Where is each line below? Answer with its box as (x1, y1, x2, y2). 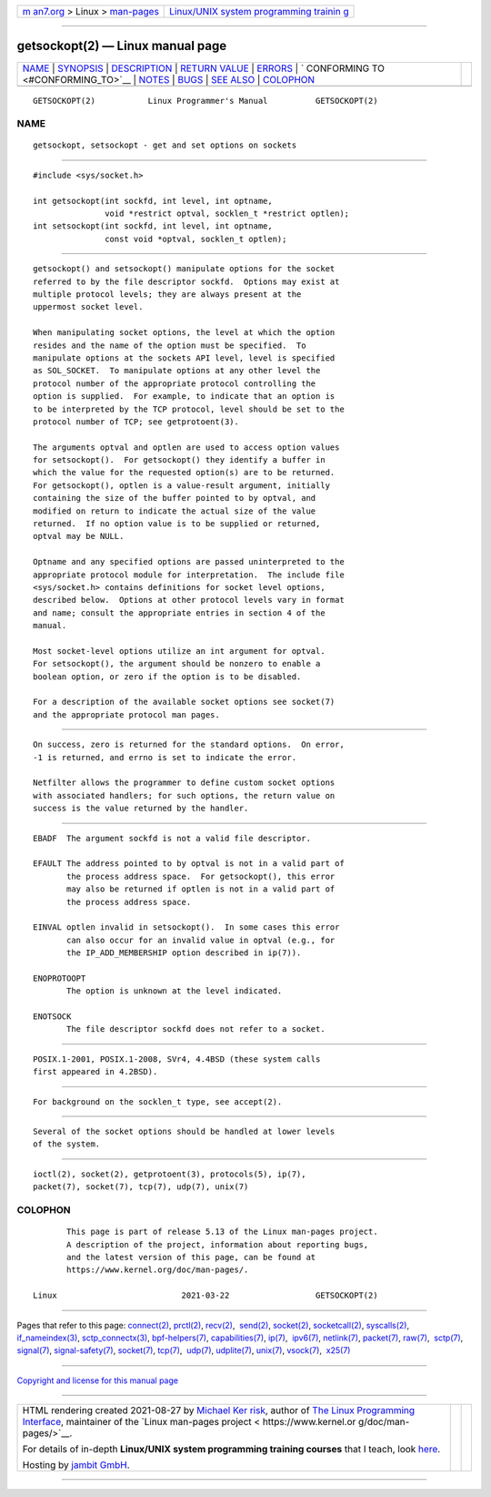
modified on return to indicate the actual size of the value (33, 505, 316, 516)
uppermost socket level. (33, 301, 144, 312)
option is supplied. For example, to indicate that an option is (33, 392, 336, 402)
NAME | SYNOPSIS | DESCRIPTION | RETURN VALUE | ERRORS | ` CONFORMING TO (22, 62, 386, 75)
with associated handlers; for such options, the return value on (33, 790, 336, 800)
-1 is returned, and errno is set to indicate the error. (33, 752, 297, 762)
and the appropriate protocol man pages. (33, 709, 220, 719)
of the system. (33, 1139, 101, 1149)
